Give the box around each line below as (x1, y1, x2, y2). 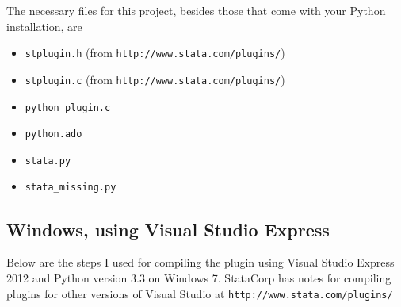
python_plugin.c (25, 102, 111, 113)
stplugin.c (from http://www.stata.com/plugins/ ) (25, 71, 285, 87)
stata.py (25, 155, 71, 167)
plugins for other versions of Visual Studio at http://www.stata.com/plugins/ (6, 285, 393, 301)
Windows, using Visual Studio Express (6, 217, 330, 241)
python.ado (25, 129, 82, 140)
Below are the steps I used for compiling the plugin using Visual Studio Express (6, 254, 395, 271)
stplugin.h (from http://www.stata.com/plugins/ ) (25, 44, 285, 61)
